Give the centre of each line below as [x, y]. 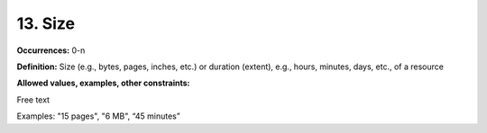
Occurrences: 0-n [51, 50]
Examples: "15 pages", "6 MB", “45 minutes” [98, 116]
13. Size [46, 23]
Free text [33, 100]
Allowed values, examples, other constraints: [103, 83]
